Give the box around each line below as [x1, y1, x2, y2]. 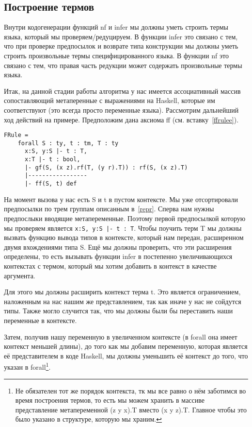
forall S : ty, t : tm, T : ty [17, 139, 119, 147]
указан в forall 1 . [4, 360, 51, 372]
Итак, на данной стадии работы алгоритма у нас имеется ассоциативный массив [4, 85, 241, 96]
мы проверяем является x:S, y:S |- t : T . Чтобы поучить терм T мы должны [4, 222, 242, 233]
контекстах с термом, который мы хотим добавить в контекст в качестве [4, 260, 217, 271]
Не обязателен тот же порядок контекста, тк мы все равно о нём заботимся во [15, 385, 246, 395]
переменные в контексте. [4, 315, 77, 325]
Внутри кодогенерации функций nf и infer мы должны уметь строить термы [4, 22, 228, 32]
